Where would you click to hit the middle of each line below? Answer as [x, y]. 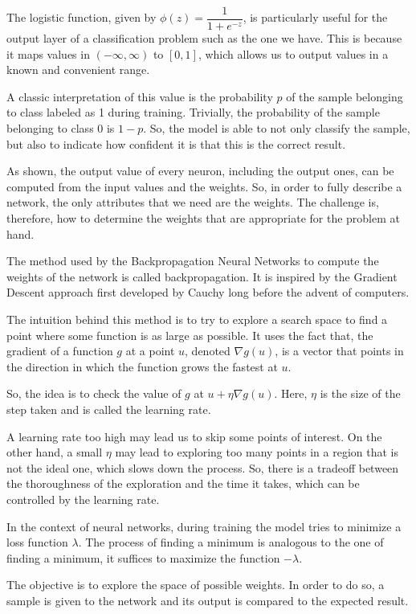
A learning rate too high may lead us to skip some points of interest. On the [194, 436]
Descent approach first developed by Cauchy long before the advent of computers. [208, 292]
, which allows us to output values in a [293, 53]
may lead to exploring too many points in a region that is [257, 452]
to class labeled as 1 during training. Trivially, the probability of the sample [193, 112]
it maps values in [48, 53]
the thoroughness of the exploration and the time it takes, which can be [183, 483]
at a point [150, 351]
